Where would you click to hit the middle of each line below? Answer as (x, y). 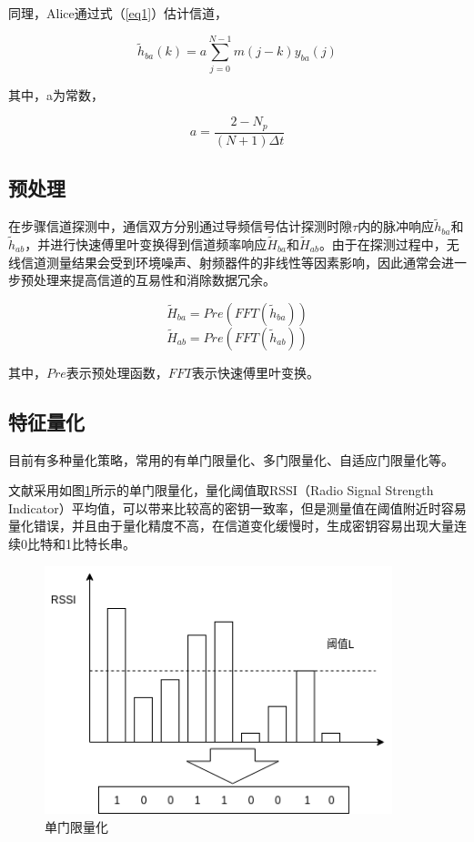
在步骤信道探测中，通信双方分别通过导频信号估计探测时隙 (180, 226)
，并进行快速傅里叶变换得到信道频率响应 (146, 244)
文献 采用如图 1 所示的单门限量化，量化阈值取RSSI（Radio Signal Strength (221, 490)
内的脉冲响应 (396, 226)
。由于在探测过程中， (383, 244)
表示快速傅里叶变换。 (256, 372)
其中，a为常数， (56, 94)
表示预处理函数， (117, 372)
